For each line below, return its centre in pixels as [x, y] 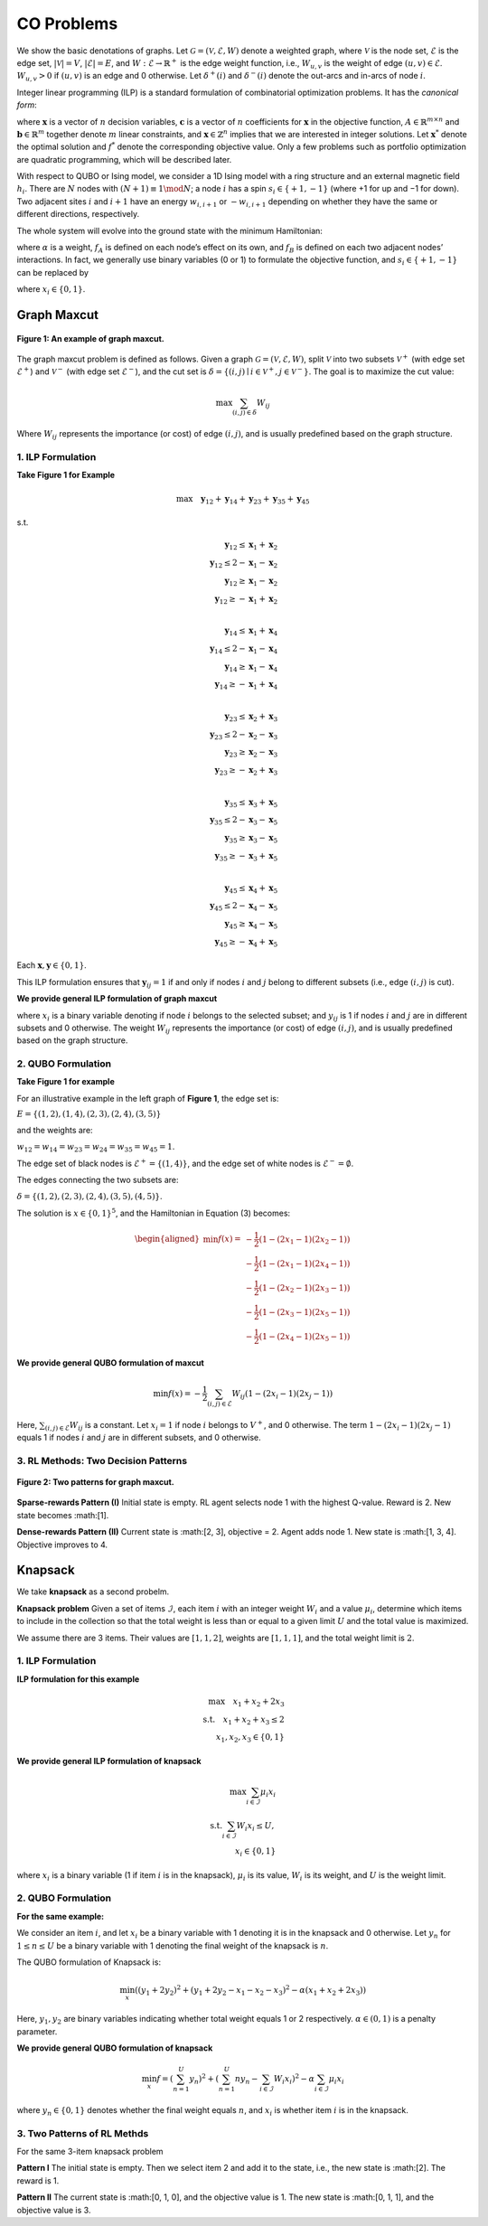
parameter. [37, 2031]
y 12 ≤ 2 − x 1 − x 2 [244, 564]
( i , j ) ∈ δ [244, 413]
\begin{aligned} [167, 1239]
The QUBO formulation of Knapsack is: [89, 1962]
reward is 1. [38, 2180]
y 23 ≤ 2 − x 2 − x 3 [244, 735]
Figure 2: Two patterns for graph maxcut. [96, 1481]
